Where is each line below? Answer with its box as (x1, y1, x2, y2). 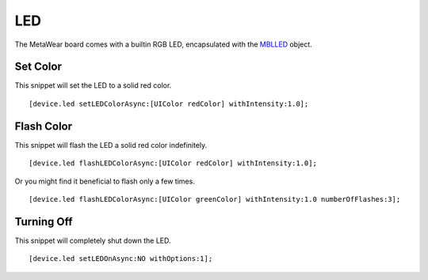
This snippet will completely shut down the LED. (14, 236, 171, 245)
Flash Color (14, 119, 73, 133)
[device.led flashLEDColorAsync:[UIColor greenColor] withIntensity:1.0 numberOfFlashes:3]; (29, 195, 401, 203)
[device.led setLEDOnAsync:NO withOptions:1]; (29, 254, 213, 263)
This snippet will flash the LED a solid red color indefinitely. (14, 140, 208, 149)
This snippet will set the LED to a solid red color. (14, 81, 172, 90)
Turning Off (14, 214, 73, 229)
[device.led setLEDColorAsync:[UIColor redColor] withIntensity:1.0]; (29, 99, 309, 108)
